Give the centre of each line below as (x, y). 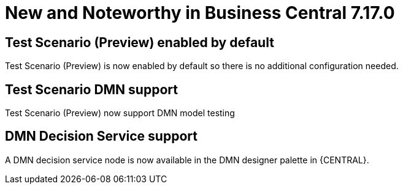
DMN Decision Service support (101, 136)
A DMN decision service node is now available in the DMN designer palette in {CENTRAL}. (187, 160)
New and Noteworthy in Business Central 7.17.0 (200, 13)
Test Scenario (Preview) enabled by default (140, 42)
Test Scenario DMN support (91, 89)
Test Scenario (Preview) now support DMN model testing (120, 113)
